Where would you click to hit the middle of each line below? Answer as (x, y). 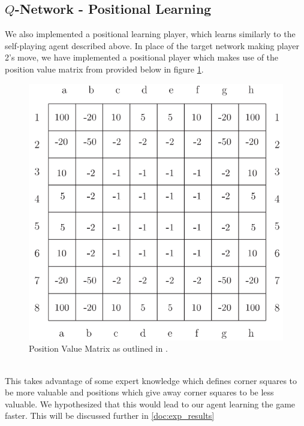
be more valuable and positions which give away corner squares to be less (139, 392)
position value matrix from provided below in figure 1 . (104, 69)
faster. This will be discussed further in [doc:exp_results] (110, 416)
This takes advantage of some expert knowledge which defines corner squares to (151, 380)
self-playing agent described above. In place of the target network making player (152, 45)
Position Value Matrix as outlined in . (98, 348)
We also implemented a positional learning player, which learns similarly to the (150, 34)
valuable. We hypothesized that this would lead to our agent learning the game (150, 404)
